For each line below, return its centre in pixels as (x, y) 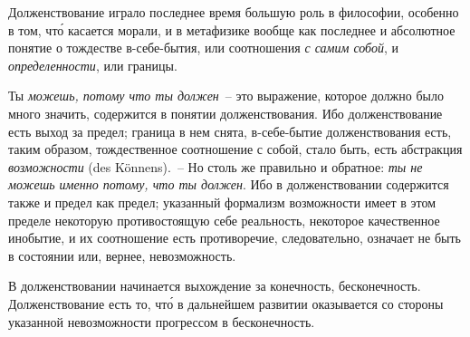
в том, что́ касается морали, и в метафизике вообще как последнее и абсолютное (232, 29)
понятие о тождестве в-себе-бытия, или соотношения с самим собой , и (203, 48)
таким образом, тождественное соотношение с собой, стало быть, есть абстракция (235, 149)
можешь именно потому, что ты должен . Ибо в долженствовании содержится (229, 184)
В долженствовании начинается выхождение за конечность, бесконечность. (215, 286)
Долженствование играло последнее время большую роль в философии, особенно (234, 12)
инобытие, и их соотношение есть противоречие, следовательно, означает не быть (235, 238)
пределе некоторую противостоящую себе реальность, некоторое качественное (224, 220)
